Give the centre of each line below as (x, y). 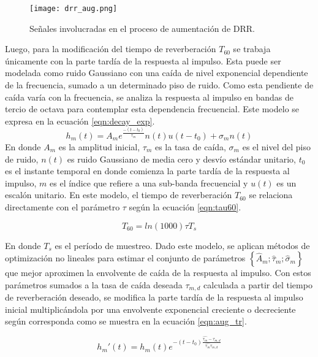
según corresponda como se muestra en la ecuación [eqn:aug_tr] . (126, 321)
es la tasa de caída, (190, 147)
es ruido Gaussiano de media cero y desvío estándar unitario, (181, 159)
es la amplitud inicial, (99, 147)
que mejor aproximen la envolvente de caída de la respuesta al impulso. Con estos (158, 273)
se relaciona (271, 195)
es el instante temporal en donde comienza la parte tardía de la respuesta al (147, 171)
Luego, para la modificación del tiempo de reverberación (111, 49)
